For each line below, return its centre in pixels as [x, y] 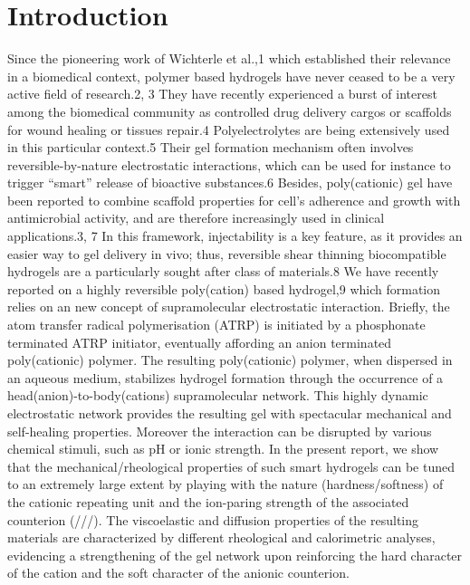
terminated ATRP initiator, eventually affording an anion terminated [200, 342]
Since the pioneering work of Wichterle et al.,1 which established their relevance [229, 58]
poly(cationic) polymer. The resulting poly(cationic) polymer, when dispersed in [230, 360]
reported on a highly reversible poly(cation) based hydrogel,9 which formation [224, 288]
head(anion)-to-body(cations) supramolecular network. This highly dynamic [218, 395]
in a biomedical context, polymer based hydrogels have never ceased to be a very [231, 76]
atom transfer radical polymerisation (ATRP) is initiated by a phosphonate [216, 325]
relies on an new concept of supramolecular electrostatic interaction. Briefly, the [229, 307]
